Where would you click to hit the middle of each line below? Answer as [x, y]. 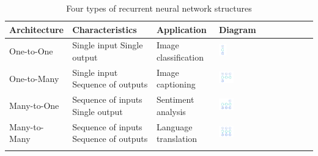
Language [174, 126]
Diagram [237, 29]
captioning [176, 84]
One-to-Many [34, 78]
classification [180, 57]
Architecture [36, 29]
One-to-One [31, 51]
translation [177, 139]
